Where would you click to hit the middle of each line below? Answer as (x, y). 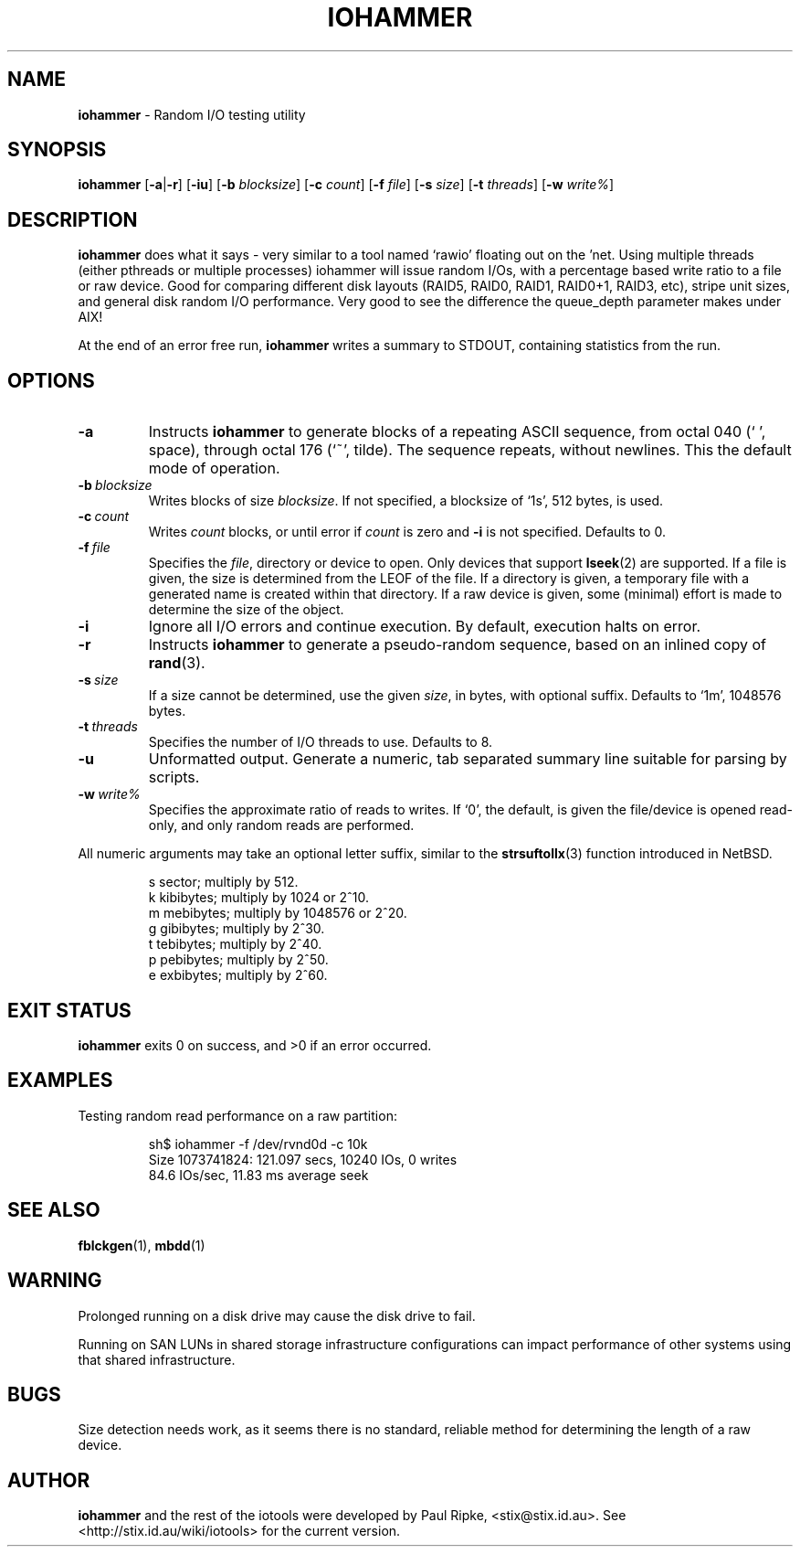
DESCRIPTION (73, 219)
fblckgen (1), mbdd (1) (142, 1245)
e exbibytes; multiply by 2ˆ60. (238, 975)
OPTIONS (51, 380)
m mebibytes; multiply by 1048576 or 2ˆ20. (278, 913)
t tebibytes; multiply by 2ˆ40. (235, 944)
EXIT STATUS (69, 1010)
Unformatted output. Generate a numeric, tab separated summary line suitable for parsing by (468, 759)
